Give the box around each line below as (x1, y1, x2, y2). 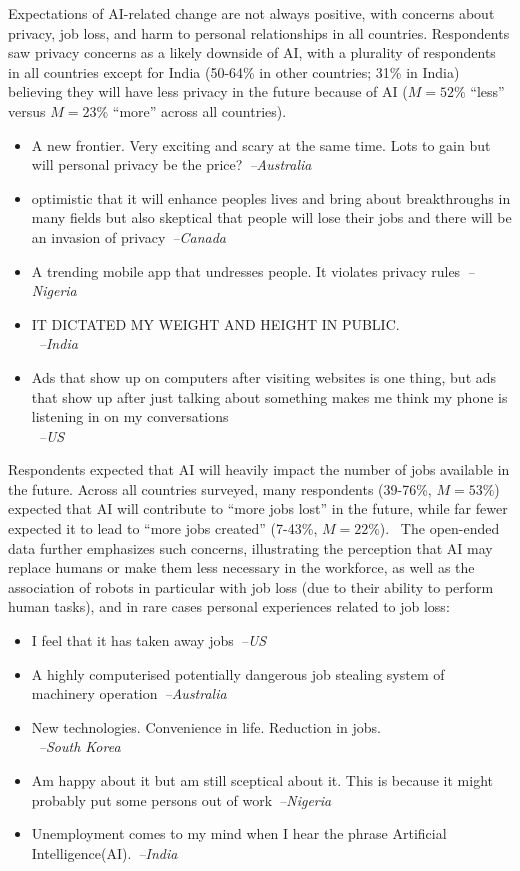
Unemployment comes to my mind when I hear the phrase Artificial (31, 823, 447, 844)
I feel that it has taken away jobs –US (31, 630, 267, 651)
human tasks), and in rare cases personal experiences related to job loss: (8, 596, 450, 617)
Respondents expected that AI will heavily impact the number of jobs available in (8, 459, 510, 480)
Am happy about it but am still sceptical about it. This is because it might (31, 770, 494, 790)
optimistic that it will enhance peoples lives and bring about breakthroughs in (31, 187, 511, 208)
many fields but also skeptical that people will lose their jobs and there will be (31, 207, 512, 228)
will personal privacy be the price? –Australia (31, 154, 312, 175)
